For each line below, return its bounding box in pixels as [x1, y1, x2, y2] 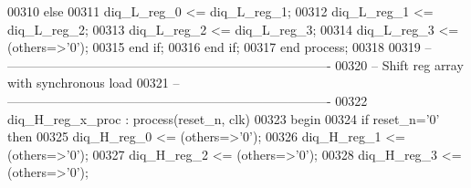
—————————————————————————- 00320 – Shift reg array [7, 55, 464, 74]
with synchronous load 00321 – [7, 73, 180, 92]
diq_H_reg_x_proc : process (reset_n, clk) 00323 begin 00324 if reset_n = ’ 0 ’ [7, 109, 440, 128]
